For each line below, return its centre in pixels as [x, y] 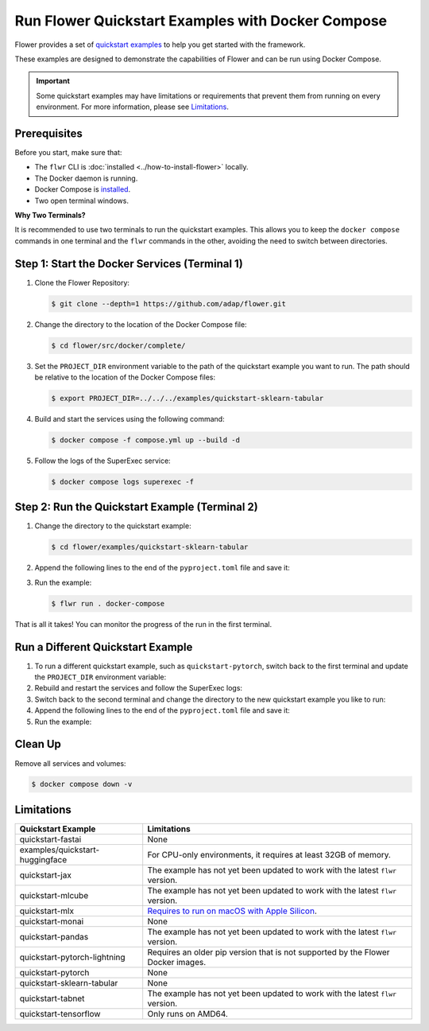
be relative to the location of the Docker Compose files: [125, 377]
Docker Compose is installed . [83, 189]
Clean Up [38, 744]
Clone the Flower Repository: [82, 282]
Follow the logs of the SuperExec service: [102, 461]
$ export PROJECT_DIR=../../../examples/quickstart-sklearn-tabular [187, 398]
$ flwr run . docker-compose [108, 603]
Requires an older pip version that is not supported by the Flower [269, 952]
